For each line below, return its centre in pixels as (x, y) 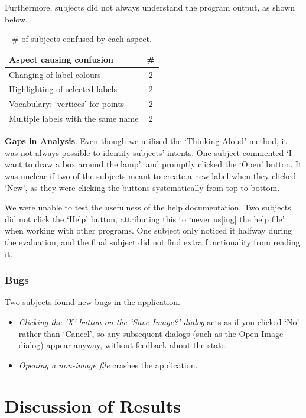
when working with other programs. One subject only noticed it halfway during (149, 230)
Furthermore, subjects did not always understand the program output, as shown (150, 7)
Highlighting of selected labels (63, 89)
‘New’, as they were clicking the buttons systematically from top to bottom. (142, 187)
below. (16, 19)
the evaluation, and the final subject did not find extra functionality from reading (152, 242)
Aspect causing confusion (61, 59)
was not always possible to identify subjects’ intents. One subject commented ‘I (148, 152)
